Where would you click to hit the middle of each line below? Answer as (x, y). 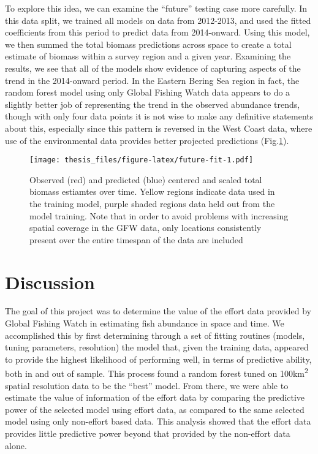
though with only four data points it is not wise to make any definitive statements (159, 116)
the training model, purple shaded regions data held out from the (152, 203)
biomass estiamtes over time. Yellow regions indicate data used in (152, 191)
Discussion (50, 282)
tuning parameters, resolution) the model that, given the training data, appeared (157, 347)
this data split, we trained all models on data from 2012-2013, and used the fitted (158, 20)
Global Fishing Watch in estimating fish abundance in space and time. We (145, 323)
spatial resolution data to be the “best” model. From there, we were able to (147, 385)
